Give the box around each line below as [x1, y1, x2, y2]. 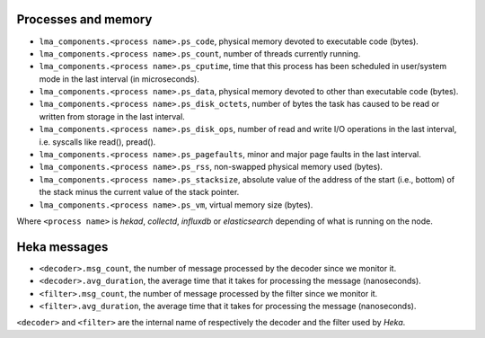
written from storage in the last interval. [39, 111, 186, 121]
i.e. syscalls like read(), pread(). [39, 136, 156, 147]
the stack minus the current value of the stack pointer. [39, 187, 240, 198]
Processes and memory [16, 12, 153, 27]
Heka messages [16, 239, 109, 254]
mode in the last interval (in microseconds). [39, 73, 199, 84]
